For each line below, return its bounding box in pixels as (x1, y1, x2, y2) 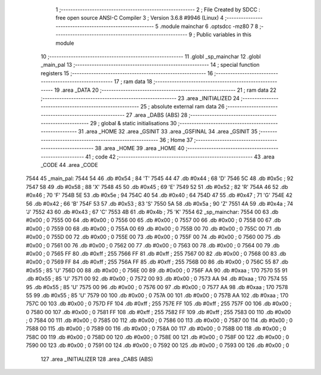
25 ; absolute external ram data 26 (140, 103, 225, 110)
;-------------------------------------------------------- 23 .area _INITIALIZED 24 (40, 94, 240, 101)
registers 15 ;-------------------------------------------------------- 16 (40, 69, 213, 77)
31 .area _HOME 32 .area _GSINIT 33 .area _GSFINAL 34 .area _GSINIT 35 (78, 128, 258, 135)
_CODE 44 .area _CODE (40, 162, 98, 169)
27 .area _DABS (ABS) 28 (125, 111, 188, 119)
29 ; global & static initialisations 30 (90, 120, 177, 127)
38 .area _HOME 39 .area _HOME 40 (95, 145, 184, 152)
